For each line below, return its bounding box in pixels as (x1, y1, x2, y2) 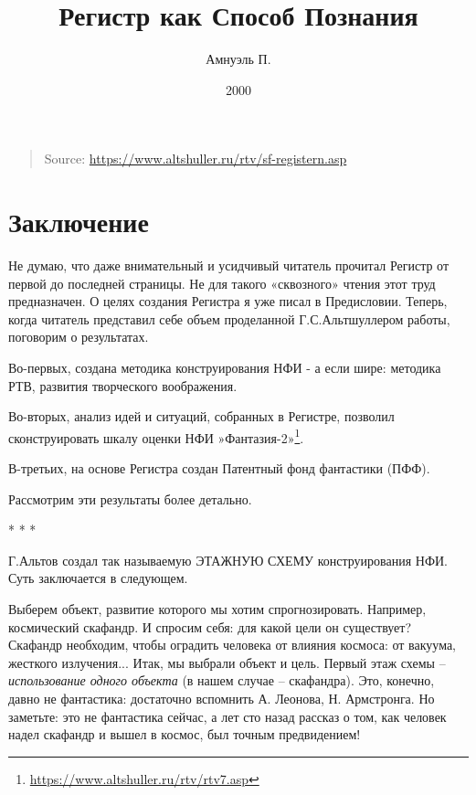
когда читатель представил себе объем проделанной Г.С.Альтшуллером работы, (8, 309, 450, 328)
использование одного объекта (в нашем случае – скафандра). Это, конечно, (8, 671, 435, 690)
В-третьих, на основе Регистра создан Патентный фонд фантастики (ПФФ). (8, 459, 430, 478)
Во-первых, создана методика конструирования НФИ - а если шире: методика (8, 358, 441, 376)
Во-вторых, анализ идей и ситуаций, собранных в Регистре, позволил (8, 407, 395, 426)
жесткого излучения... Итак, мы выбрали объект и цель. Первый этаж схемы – (8, 652, 446, 672)
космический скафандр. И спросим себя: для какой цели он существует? (8, 617, 412, 636)
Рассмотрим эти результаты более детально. (8, 489, 252, 508)
